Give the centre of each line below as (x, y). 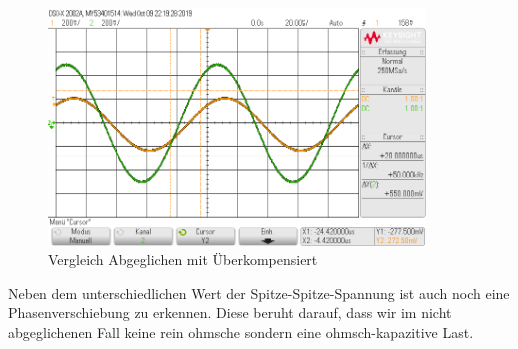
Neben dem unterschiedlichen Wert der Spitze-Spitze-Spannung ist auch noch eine (259, 292)
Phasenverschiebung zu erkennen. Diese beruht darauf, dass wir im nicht (230, 312)
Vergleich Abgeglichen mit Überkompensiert (183, 259)
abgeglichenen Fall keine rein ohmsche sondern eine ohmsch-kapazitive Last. (241, 332)
